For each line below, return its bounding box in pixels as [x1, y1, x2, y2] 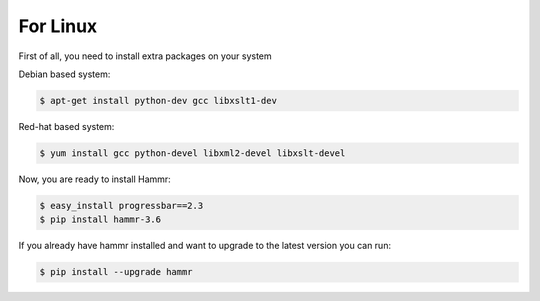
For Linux [18, 15, 98, 37]
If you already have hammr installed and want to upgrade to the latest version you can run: [18, 240, 392, 252]
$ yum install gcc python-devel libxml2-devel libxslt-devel [39, 147, 346, 159]
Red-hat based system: [18, 120, 115, 132]
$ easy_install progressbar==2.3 [39, 200, 204, 211]
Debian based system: [18, 68, 111, 80]
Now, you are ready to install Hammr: [18, 173, 172, 185]
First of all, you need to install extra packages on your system [18, 50, 272, 62]
